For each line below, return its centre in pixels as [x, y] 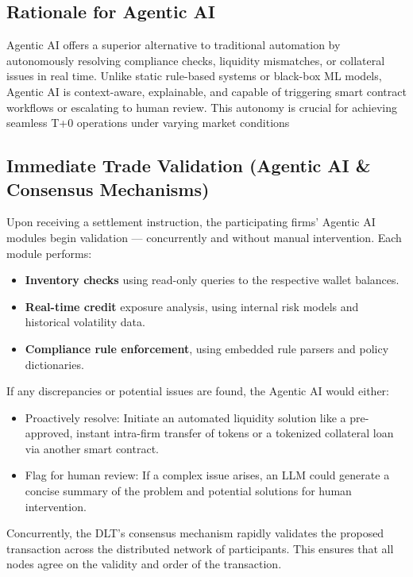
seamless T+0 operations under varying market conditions [148, 123]
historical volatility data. [85, 322]
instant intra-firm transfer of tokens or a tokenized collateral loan [235, 433]
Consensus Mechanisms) [108, 188]
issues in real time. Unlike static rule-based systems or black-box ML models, [194, 76]
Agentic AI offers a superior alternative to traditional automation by [174, 45]
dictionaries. [54, 364]
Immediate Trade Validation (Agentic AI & [189, 165]
